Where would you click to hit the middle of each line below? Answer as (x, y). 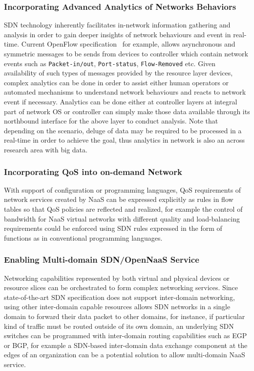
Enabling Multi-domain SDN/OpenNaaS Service (102, 260)
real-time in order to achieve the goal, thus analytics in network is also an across (124, 140)
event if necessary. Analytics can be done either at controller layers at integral (121, 102)
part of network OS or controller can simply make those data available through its (127, 111)
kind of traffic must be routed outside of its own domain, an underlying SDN (119, 326)
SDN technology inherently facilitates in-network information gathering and (117, 25)
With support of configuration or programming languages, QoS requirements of (123, 189)
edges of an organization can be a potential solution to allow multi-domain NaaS (125, 355)
